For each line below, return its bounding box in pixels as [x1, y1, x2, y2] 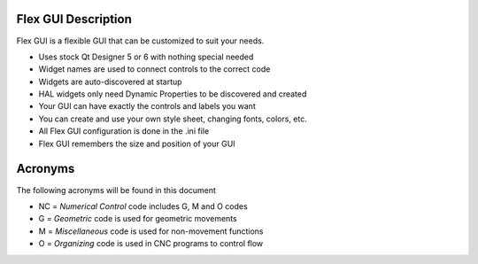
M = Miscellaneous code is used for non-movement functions [38, 226, 265, 237]
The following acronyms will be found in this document [16, 184, 217, 195]
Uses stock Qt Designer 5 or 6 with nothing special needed [38, 51, 254, 62]
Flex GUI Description [16, 12, 132, 27]
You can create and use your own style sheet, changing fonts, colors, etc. [38, 113, 307, 124]
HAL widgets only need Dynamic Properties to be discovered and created [38, 89, 307, 99]
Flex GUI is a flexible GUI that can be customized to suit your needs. [16, 35, 265, 46]
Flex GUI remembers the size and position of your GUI [38, 138, 235, 149]
